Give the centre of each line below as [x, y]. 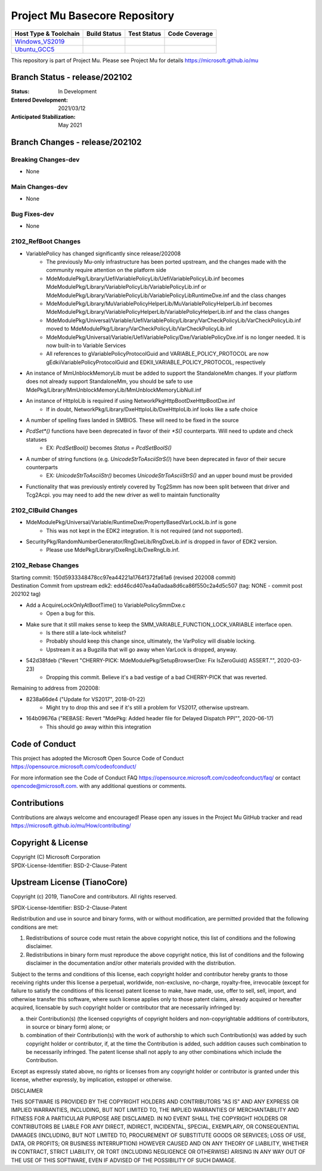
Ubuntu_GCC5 [35, 49]
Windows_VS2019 [40, 41]
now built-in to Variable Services [86, 345]
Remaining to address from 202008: [55, 688]
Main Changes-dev [39, 186]
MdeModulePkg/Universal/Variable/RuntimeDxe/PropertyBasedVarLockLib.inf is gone [131, 522]
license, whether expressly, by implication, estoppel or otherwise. [92, 1080]
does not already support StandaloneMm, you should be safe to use [109, 381]
